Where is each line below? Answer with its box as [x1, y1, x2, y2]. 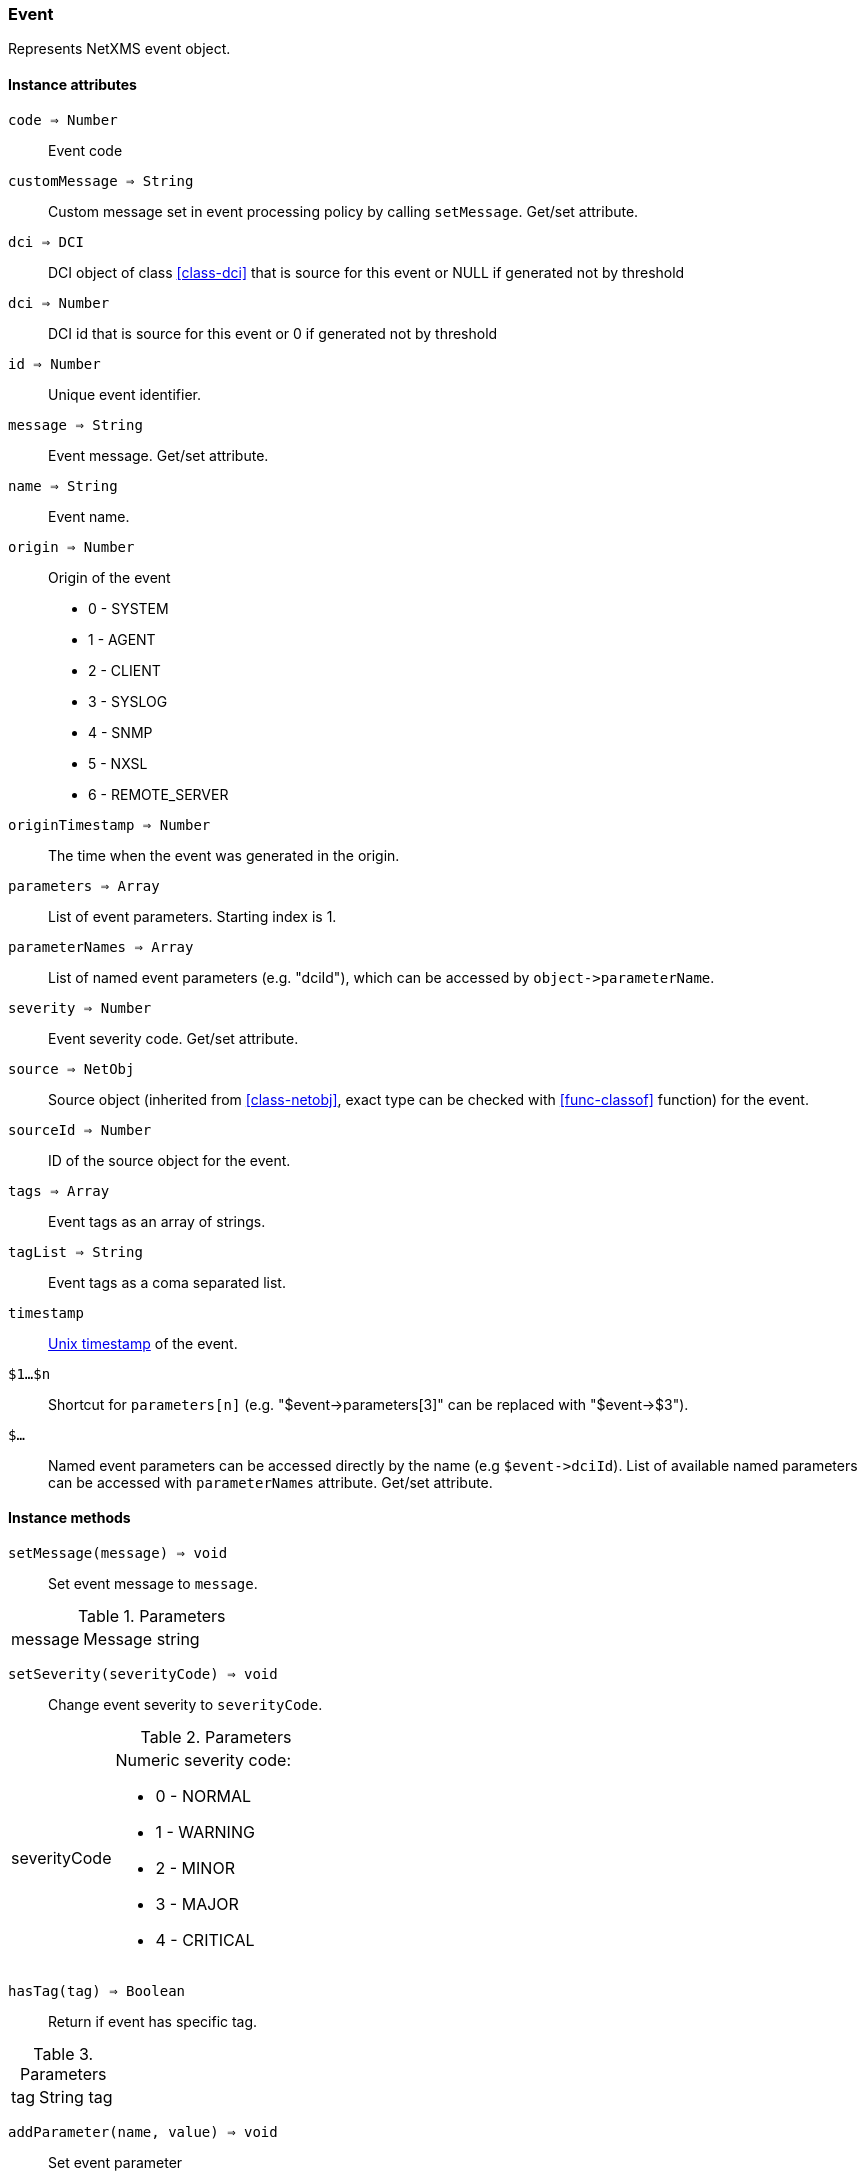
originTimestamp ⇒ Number [8, 816, 211, 833]
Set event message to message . [48, 1574, 258, 1592]
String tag [39, 2086, 113, 2107]
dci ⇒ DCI [8, 233, 84, 250]
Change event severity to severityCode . [48, 1695, 323, 1713]
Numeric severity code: [115, 1749, 292, 1770]
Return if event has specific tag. [48, 2012, 258, 2030]
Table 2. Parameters [140, 1726, 292, 1747]
